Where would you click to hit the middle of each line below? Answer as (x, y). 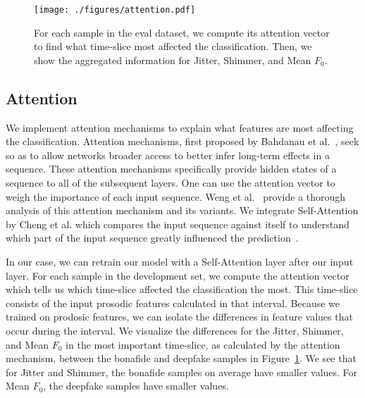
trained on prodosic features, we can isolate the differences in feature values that (179, 317)
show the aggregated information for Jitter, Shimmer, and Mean (173, 60)
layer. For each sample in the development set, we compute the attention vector (178, 275)
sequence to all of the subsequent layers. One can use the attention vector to (171, 183)
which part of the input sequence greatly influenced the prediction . (152, 238)
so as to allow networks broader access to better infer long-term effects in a (168, 155)
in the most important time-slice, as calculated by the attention (203, 344)
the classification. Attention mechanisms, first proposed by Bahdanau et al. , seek (182, 141)
